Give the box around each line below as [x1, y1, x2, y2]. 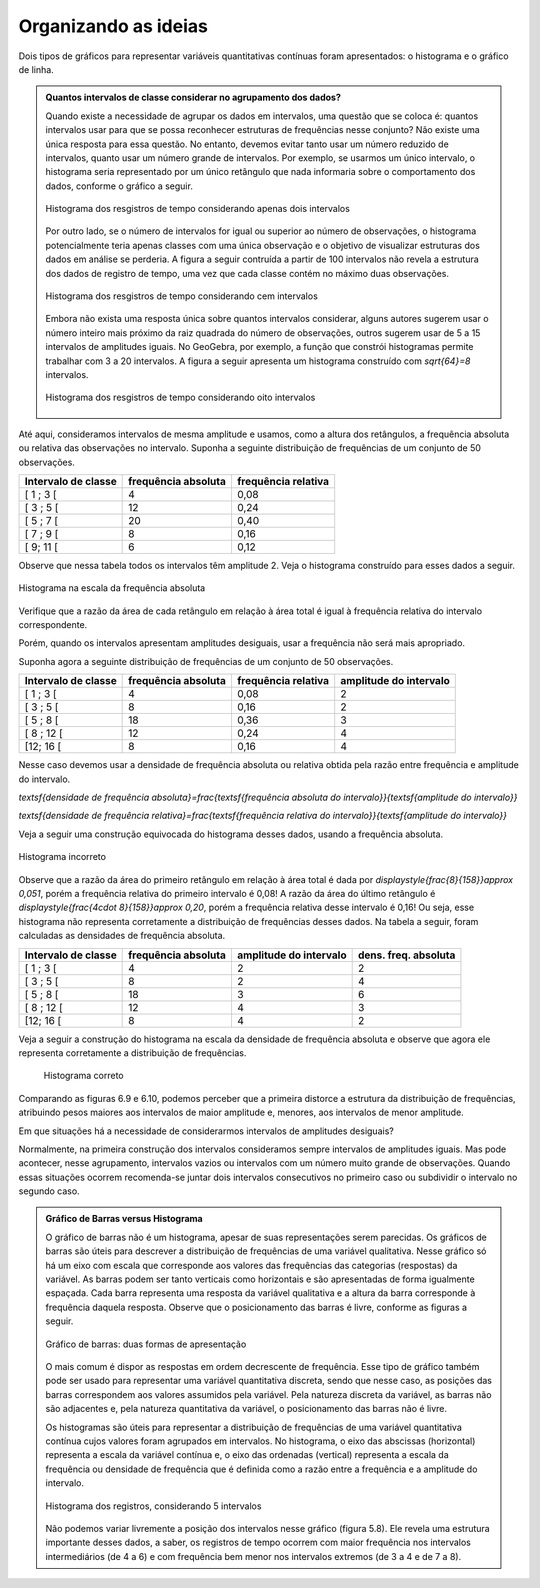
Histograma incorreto [18, 851, 107, 863]
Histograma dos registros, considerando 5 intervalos [45, 1500, 262, 1512]
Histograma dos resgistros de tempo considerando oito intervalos [45, 391, 316, 404]
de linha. [18, 63, 54, 75]
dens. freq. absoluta [357, 948, 456, 962]
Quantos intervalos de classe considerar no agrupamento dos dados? [45, 91, 342, 104]
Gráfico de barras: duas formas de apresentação [45, 1338, 247, 1350]
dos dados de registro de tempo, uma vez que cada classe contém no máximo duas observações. [45, 267, 450, 279]
